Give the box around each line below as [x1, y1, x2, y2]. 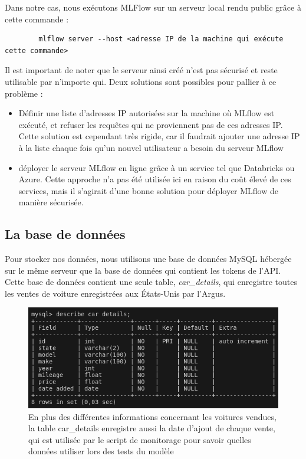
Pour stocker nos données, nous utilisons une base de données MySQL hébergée [5, 253, 292, 265]
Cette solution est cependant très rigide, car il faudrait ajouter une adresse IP [18, 130, 300, 142]
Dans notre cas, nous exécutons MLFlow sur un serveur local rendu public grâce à [5, 1, 301, 13]
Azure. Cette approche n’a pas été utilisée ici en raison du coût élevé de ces [18, 173, 291, 185]
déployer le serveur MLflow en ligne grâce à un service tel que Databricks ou [18, 161, 295, 173]
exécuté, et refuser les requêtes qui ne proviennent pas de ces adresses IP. [18, 118, 283, 130]
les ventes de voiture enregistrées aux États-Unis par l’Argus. [5, 287, 226, 299]
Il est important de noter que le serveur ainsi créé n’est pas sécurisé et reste [5, 64, 278, 76]
